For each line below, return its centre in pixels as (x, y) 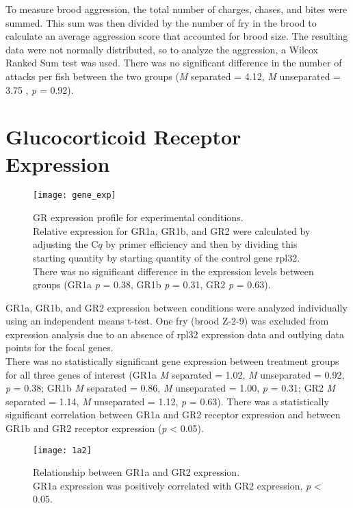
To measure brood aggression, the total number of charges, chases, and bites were (176, 9)
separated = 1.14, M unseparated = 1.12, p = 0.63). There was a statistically (167, 401)
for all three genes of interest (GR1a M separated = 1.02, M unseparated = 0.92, (175, 374)
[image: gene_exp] (75, 195)
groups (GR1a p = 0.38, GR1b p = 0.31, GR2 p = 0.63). (152, 284)
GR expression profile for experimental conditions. (138, 217)
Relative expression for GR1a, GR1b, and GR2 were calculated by (172, 230)
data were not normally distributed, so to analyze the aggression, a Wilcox (162, 49)
